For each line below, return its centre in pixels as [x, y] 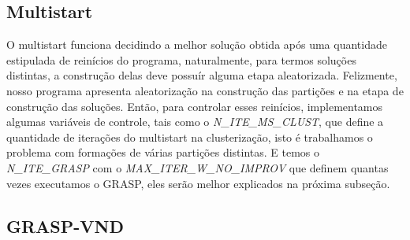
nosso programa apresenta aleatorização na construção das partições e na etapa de [205, 90]
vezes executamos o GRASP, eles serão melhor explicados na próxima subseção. [198, 183]
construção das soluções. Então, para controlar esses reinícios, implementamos [195, 106]
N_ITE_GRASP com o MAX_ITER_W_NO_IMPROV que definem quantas [198, 167]
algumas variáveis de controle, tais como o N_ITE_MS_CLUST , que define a [195, 122]
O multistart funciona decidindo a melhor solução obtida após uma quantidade [197, 44]
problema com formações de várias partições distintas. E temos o [163, 152]
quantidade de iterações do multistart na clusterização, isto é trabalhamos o [190, 137]
